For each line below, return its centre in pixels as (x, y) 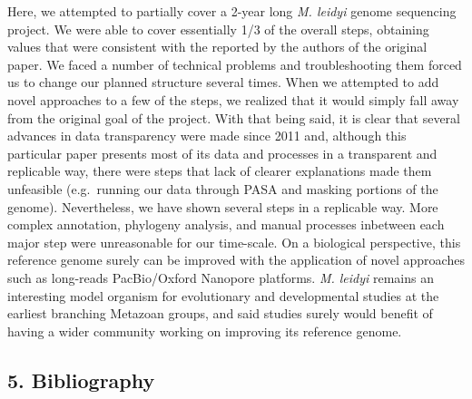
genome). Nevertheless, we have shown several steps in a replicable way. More (223, 206)
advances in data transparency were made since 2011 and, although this (207, 136)
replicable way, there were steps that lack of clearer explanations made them (220, 171)
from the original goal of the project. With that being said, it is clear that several (234, 117)
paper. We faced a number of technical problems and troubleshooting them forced (235, 64)
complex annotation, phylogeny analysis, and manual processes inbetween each (226, 224)
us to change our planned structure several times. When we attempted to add (223, 82)
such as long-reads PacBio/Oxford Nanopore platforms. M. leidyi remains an (221, 277)
